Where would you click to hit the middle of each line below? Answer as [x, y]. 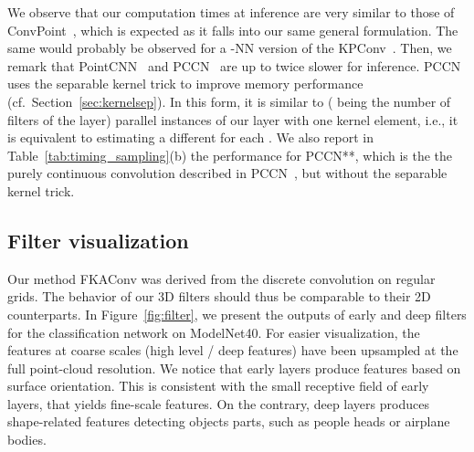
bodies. [27, 440]
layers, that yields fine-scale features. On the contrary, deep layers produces [218, 403]
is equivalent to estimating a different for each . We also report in [190, 137]
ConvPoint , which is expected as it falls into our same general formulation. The [233, 30]
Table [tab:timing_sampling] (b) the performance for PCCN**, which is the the [230, 155]
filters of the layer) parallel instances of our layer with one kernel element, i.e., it [233, 119]
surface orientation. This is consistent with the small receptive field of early [218, 386]
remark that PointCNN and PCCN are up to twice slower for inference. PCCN [234, 65]
